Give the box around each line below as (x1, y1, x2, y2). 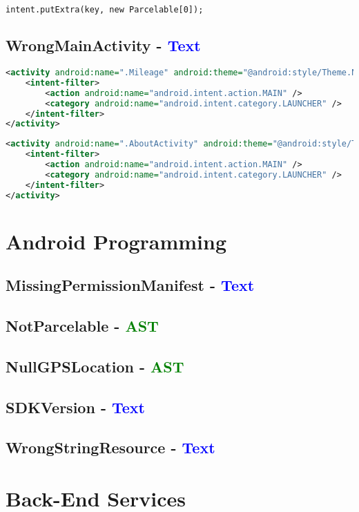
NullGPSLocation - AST (6, 355, 184, 377)
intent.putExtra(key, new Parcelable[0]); (6, 5, 204, 15)
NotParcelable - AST (6, 315, 159, 336)
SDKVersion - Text (6, 396, 145, 417)
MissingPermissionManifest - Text (6, 274, 255, 296)
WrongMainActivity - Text (6, 35, 201, 56)
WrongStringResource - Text (6, 437, 215, 458)
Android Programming (6, 227, 227, 255)
